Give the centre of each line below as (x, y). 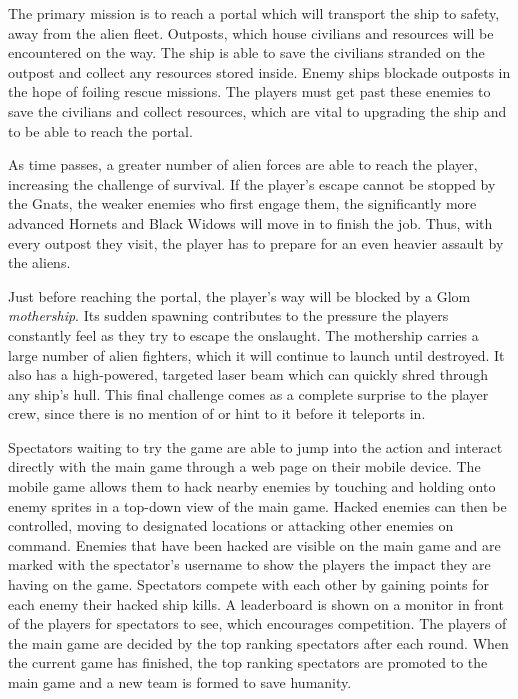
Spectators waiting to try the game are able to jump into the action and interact (255, 446)
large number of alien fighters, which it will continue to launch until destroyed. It (256, 354)
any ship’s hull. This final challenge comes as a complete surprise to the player (248, 393)
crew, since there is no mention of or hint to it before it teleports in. (217, 413)
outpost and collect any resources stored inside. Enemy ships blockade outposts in (259, 71)
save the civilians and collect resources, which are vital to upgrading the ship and (257, 110)
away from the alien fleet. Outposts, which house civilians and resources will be (251, 32)
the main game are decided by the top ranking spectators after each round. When (258, 642)
